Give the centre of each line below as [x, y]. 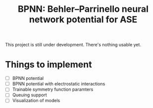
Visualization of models [36, 101]
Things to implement [49, 65]
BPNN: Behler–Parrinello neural [83, 9]
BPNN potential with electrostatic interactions [59, 84]
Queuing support [29, 95]
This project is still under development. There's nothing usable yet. [73, 45]
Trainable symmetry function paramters [53, 89]
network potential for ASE [83, 19]
